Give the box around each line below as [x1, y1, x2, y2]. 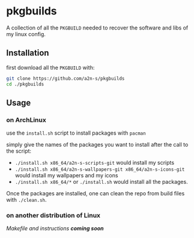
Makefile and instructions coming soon [6, 225, 104, 232]
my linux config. [6, 30, 46, 37]
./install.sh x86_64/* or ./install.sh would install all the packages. [14, 178, 188, 186]
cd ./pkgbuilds [6, 81, 44, 87]
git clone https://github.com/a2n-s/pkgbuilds [6, 75, 125, 82]
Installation [6, 48, 49, 58]
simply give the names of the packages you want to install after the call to [6, 141, 189, 148]
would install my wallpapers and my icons [14, 172, 118, 179]
